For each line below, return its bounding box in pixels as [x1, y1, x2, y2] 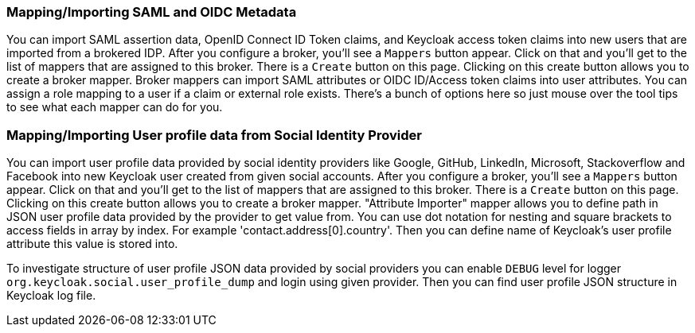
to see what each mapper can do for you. [6, 100, 223, 114]
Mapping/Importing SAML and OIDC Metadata [6, 4, 297, 20]
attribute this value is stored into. [6, 237, 178, 251]
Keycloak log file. [6, 288, 96, 303]
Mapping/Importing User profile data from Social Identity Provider [6, 126, 422, 143]
